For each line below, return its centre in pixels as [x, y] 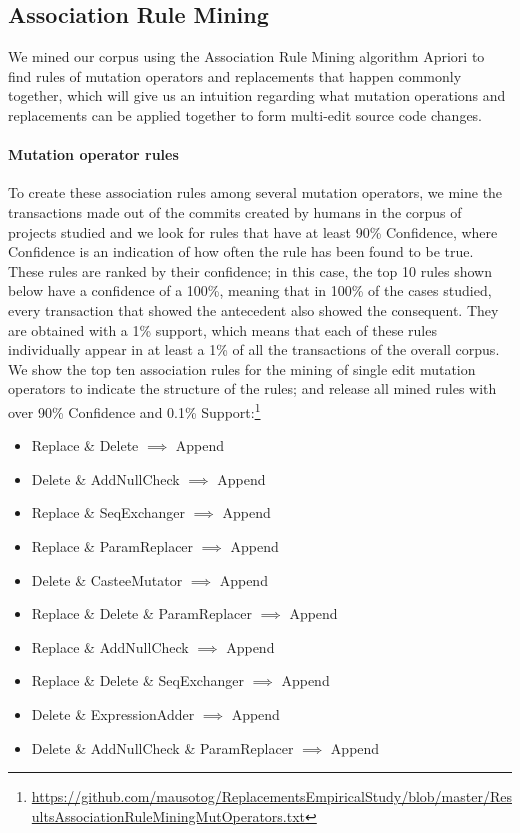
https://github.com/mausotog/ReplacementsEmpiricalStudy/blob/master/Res [271, 796]
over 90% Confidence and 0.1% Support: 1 [134, 410]
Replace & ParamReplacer [112, 545]
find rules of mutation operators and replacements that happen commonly [235, 75]
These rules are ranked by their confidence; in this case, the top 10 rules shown [250, 270]
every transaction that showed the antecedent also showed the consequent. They [253, 309]
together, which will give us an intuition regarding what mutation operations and [257, 95]
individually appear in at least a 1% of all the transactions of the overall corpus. [254, 349]
